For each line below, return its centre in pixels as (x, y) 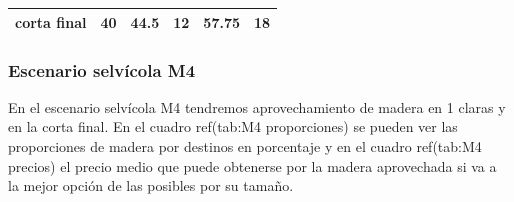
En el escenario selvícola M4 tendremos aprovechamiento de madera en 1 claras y (257, 106)
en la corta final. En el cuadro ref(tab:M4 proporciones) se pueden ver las (233, 126)
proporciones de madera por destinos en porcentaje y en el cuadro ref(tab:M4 (245, 146)
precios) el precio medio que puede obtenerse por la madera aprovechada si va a (252, 165)
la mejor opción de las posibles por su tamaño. (151, 185)
